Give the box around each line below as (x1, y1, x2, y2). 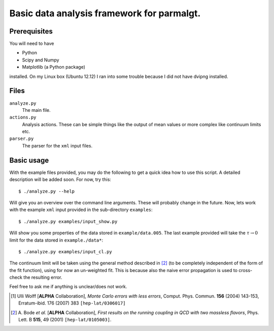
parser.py (9, 136, 34, 142)
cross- (238, 267, 253, 273)
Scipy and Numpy (22, 56, 59, 63)
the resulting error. (23, 275, 62, 281)
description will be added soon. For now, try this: (9, 176, 112, 183)
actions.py (9, 114, 37, 121)
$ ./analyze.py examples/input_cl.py (18, 249, 113, 254)
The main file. (22, 107, 51, 113)
